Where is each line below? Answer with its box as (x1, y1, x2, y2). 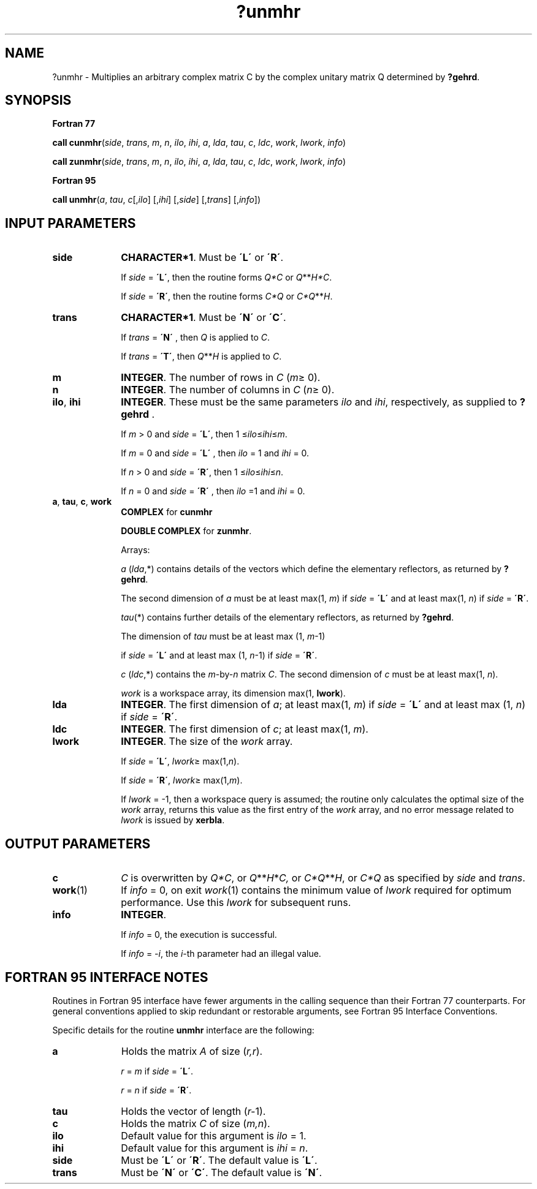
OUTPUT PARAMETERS (5, 836, 151, 851)
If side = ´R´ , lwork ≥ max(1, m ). (121, 775, 243, 786)
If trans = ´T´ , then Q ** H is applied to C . (121, 351, 282, 362)
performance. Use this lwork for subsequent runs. (121, 896, 351, 909)
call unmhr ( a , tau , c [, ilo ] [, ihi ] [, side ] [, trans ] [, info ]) (52, 194, 261, 205)
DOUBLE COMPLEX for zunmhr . (121, 526, 252, 537)
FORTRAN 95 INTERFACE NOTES (5, 969, 208, 985)
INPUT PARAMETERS (5, 215, 136, 231)
